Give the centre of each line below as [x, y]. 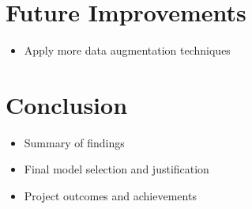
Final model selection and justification [117, 169]
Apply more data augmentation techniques [127, 50]
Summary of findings [74, 142]
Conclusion [67, 104]
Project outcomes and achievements [110, 196]
